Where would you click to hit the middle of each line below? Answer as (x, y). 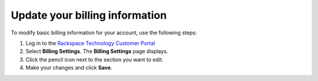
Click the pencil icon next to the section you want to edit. (95, 59)
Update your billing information (89, 15)
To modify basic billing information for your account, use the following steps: (104, 33)
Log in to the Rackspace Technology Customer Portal (90, 43)
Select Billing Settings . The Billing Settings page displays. (97, 51)
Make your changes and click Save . (69, 68)
